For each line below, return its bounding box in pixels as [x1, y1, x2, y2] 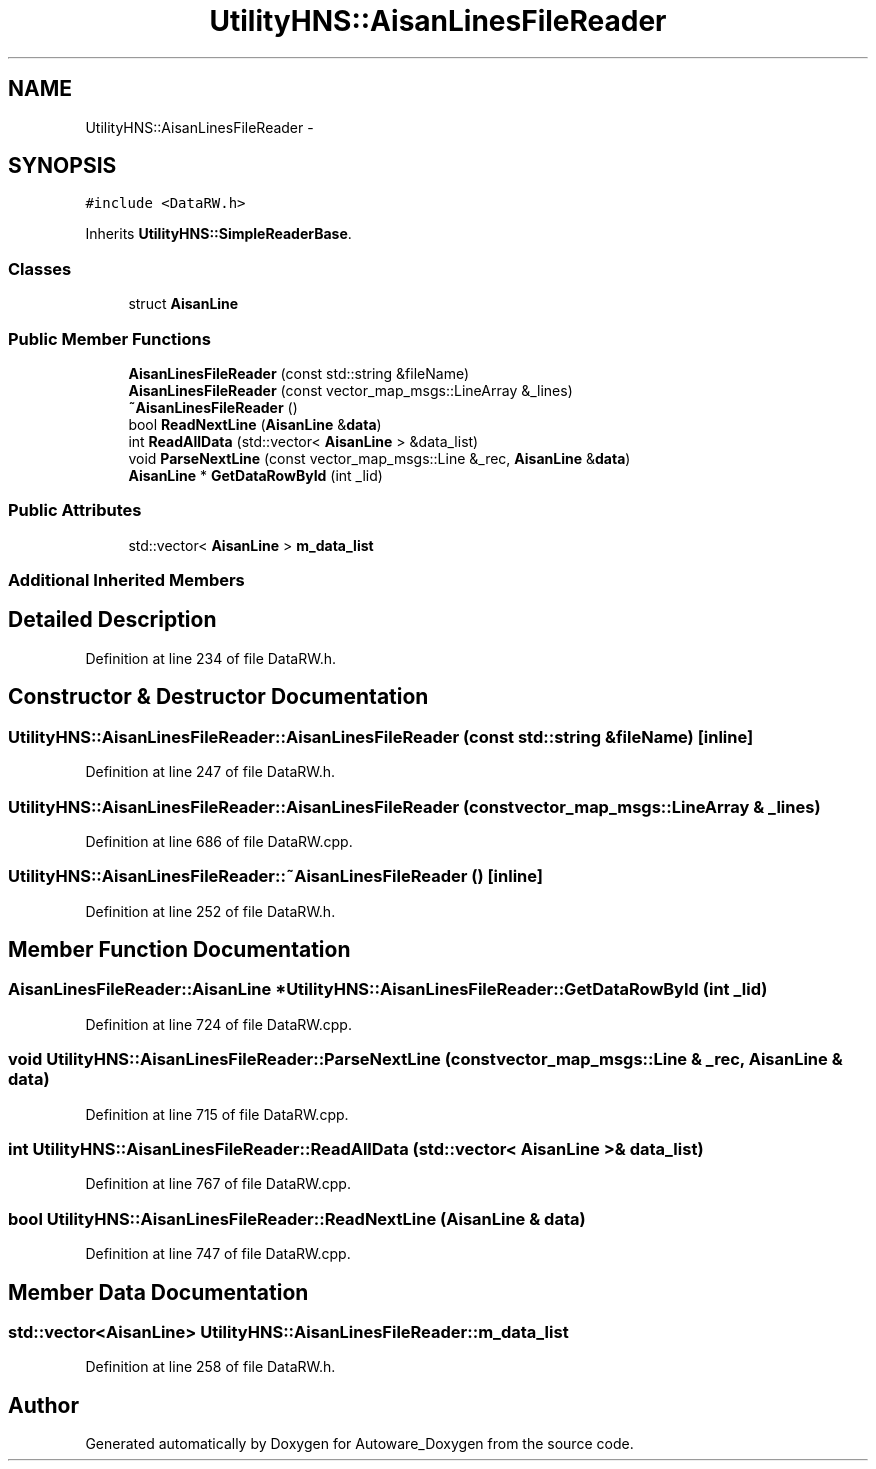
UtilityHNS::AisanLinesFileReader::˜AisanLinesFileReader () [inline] [8, 866, 543, 887]
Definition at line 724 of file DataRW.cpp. [85, 1015, 352, 1033]
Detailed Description [8, 607, 217, 633]
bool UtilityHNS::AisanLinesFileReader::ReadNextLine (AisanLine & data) [8, 1208, 586, 1229]
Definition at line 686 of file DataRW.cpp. [85, 832, 353, 850]
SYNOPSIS [8, 153, 117, 179]
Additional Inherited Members [8, 570, 245, 591]
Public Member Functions [8, 328, 211, 349]
